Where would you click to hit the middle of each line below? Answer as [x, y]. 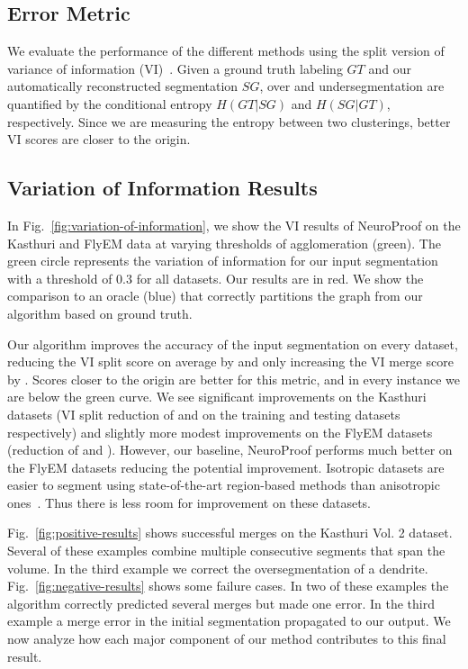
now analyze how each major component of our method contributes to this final [227, 639]
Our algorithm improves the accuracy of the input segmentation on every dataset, [233, 344]
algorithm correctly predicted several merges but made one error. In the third [221, 603]
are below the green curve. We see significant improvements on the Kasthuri [217, 397]
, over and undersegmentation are [352, 86]
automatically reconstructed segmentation [123, 86]
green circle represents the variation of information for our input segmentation [223, 261]
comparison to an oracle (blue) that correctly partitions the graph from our [215, 296]
